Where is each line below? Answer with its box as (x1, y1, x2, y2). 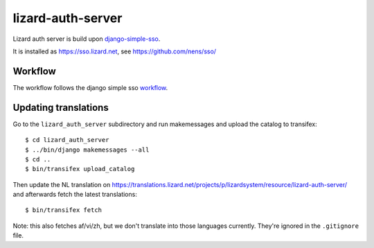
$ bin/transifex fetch (25, 206, 103, 214)
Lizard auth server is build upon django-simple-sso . (12, 35, 161, 43)
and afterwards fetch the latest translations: (12, 191, 138, 199)
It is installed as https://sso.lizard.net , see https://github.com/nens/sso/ (12, 47, 217, 55)
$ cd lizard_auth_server (25, 136, 109, 144)
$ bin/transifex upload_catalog (25, 165, 135, 173)
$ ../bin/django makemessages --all (25, 145, 150, 154)
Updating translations (12, 101, 109, 114)
